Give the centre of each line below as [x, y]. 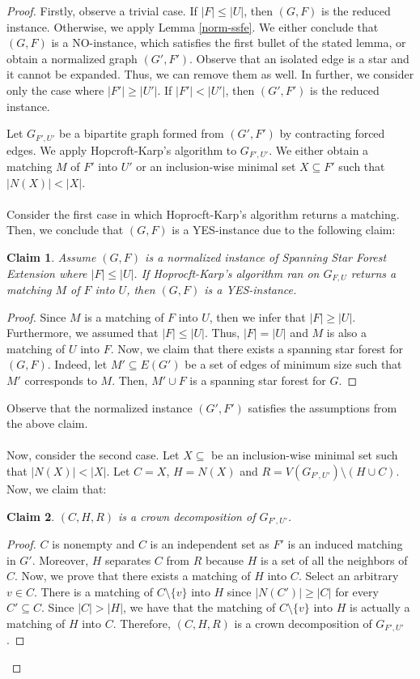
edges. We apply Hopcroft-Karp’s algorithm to [122, 149]
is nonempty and [93, 544]
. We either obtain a [319, 149]
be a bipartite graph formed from [142, 133]
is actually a [380, 607]
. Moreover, [60, 559]
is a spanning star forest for [258, 380]
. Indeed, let [77, 364]
